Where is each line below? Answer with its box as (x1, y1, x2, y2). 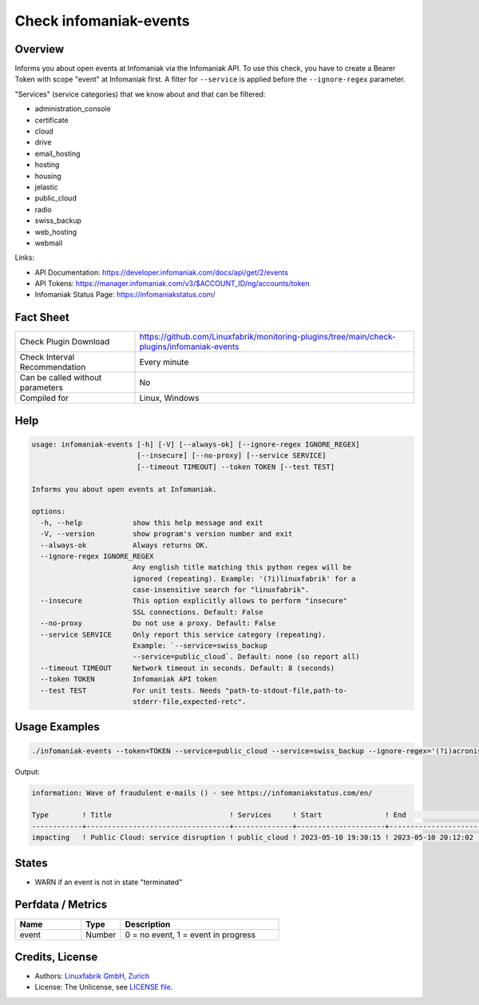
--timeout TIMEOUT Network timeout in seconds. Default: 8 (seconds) (40, 663, 335, 673)
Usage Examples (14, 720, 100, 734)
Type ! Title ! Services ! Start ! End (31, 811, 406, 820)
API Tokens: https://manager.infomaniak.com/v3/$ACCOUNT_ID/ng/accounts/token (34, 279, 311, 288)
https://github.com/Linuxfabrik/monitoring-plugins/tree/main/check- (139, 332, 397, 343)
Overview (14, 42, 65, 56)
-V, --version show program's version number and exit (40, 530, 293, 538)
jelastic (34, 182, 59, 192)
